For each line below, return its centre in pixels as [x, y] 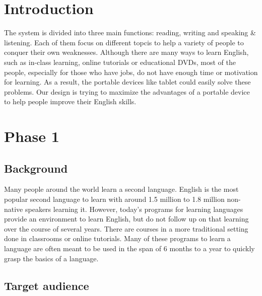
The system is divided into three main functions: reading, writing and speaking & [130, 32]
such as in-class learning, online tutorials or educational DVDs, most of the [120, 62]
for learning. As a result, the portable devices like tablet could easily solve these [127, 82]
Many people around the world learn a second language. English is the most [121, 189]
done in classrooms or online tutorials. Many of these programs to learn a [117, 238]
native [14, 209]
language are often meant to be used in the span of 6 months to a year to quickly [129, 248]
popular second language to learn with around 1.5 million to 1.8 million [114, 199]
